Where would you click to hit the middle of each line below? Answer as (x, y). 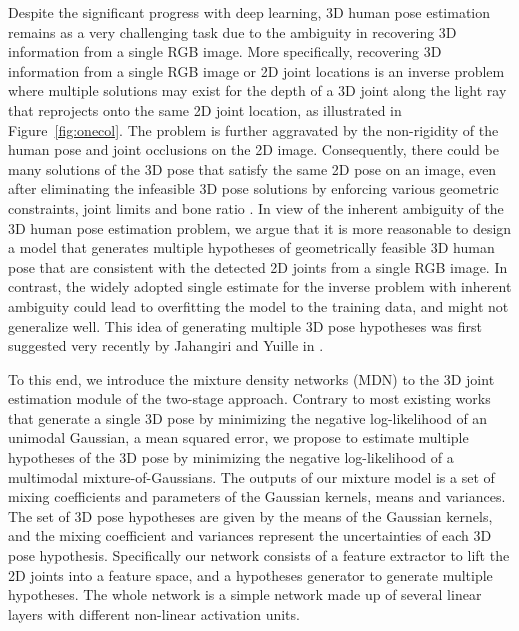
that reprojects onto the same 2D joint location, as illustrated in (205, 109)
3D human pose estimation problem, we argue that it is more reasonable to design (260, 227)
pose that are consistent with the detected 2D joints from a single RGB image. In (258, 266)
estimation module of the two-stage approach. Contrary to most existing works (249, 398)
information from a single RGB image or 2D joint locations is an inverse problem (256, 70)
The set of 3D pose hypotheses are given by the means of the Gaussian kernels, (250, 515)
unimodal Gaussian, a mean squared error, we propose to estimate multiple (238, 437)
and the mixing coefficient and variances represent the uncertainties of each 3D (250, 535)
